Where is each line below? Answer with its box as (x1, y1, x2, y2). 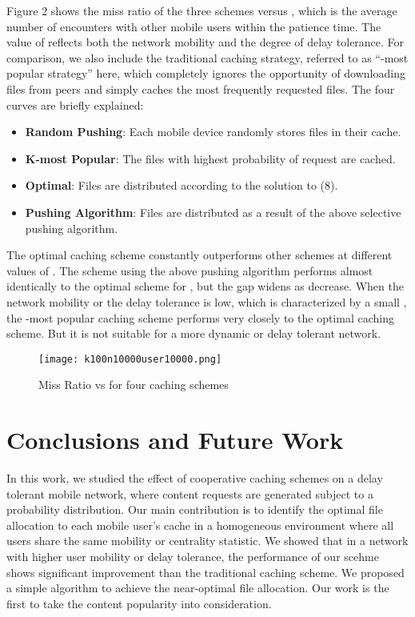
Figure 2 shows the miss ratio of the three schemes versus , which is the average (6, 2, 397, 18)
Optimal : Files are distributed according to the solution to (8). (25, 177, 338, 194)
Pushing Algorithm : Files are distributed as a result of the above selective (25, 203, 401, 220)
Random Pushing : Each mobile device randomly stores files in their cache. (25, 123, 401, 140)
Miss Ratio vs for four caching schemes (38, 376, 229, 393)
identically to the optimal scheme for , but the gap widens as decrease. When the (6, 278, 404, 294)
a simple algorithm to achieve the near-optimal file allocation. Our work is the (6, 579, 389, 596)
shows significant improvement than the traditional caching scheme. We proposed (6, 563, 405, 580)
